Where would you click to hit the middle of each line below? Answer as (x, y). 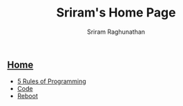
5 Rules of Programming (51, 81)
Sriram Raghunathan (116, 32)
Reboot (27, 96)
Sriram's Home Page (116, 13)
